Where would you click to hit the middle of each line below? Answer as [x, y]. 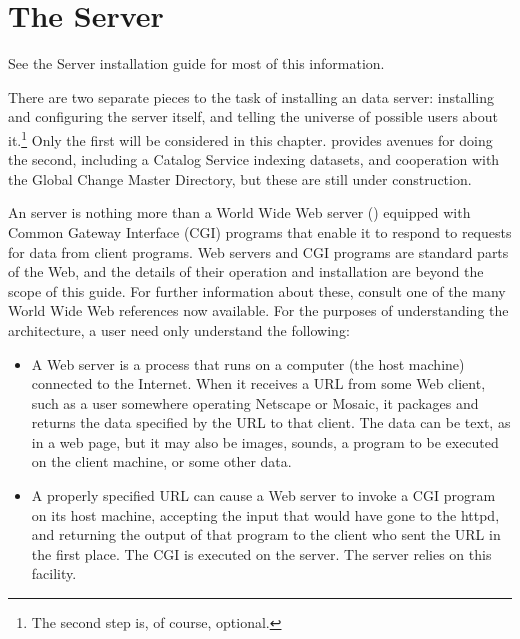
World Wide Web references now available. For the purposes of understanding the [258, 310]
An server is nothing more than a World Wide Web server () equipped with [239, 212]
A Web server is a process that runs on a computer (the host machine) [248, 363]
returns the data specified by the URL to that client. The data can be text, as [271, 422]
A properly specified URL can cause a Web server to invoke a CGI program [263, 495]
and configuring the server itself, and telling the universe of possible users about [253, 116]
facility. [54, 573]
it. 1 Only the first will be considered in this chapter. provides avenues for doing [250, 138]
